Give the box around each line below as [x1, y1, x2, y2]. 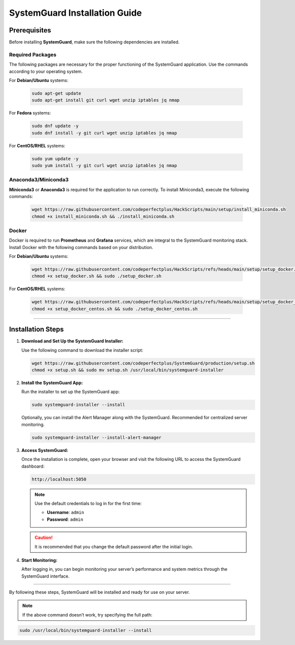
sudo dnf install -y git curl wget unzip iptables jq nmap [31, 130, 177, 136]
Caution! [34, 534, 53, 540]
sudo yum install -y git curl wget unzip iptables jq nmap [31, 163, 177, 168]
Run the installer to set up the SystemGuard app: [21, 389, 120, 395]
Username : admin [47, 509, 85, 515]
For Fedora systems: [9, 110, 51, 116]
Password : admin [47, 516, 84, 522]
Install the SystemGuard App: [21, 380, 83, 386]
